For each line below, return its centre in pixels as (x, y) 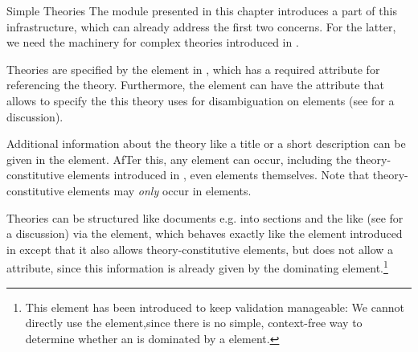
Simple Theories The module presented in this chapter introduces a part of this (202, 10)
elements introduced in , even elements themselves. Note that (219, 175)
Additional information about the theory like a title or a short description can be (206, 143)
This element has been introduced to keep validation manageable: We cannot (215, 307)
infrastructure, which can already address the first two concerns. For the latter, (201, 26)
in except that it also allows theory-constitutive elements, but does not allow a (200, 249)
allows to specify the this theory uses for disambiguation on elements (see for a (201, 100)
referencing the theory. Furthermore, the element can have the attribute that (195, 85)
